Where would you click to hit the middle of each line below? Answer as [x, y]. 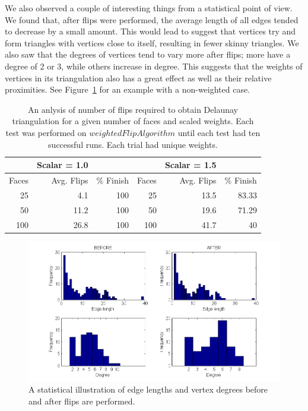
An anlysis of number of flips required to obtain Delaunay [133, 109]
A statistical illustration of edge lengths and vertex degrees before [148, 389]
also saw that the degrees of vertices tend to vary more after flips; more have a [148, 54]
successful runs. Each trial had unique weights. [133, 144]
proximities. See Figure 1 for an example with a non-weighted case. [128, 89]
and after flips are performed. [82, 401]
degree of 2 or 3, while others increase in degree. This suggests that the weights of [154, 66]
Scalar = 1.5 [190, 165]
